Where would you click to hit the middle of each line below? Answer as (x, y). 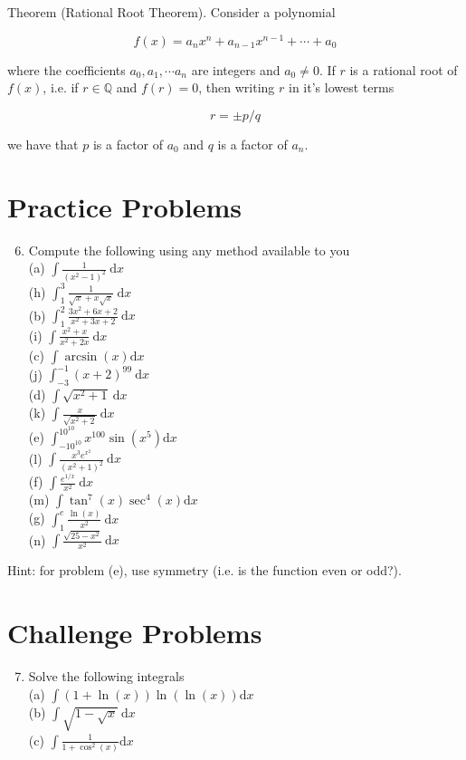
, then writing (237, 87)
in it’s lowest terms (342, 87)
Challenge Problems (135, 633)
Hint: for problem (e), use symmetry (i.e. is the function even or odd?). (204, 570)
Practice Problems (124, 206)
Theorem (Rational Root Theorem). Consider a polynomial (171, 12)
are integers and (236, 69)
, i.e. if (61, 87)
